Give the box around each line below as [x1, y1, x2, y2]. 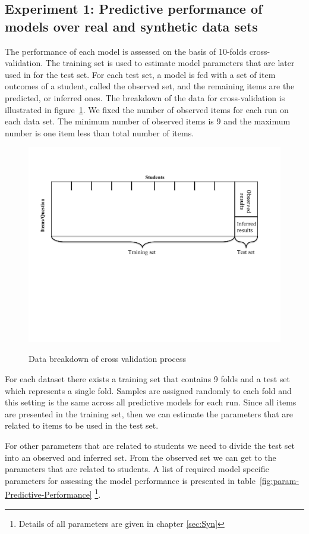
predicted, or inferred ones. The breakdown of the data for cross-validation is [5, 91, 285, 104]
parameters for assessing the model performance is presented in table [5, 474, 256, 486]
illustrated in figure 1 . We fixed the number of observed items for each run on [5, 103, 289, 115]
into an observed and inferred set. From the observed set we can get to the [5, 451, 276, 463]
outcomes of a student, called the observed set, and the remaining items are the [5, 80, 295, 92]
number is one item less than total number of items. [5, 126, 194, 139]
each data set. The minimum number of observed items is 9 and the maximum [5, 115, 291, 127]
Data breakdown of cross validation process [29, 352, 187, 365]
